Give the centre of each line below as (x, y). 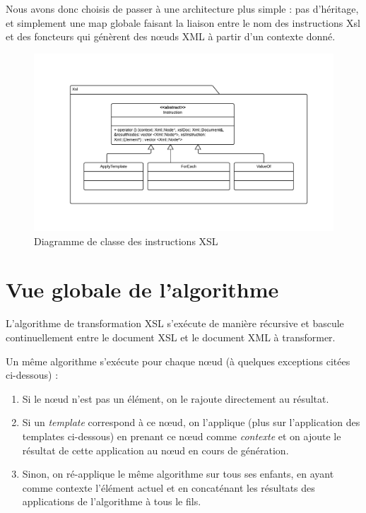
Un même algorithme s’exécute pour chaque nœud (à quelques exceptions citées (178, 361)
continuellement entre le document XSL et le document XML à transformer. (171, 337)
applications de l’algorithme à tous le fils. (112, 501)
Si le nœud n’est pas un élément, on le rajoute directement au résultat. (176, 398)
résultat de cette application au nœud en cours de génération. (155, 450)
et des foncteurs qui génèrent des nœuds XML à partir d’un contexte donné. (171, 36)
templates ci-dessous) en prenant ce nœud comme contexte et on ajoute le (182, 436)
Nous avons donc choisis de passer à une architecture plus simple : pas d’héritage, (182, 8)
